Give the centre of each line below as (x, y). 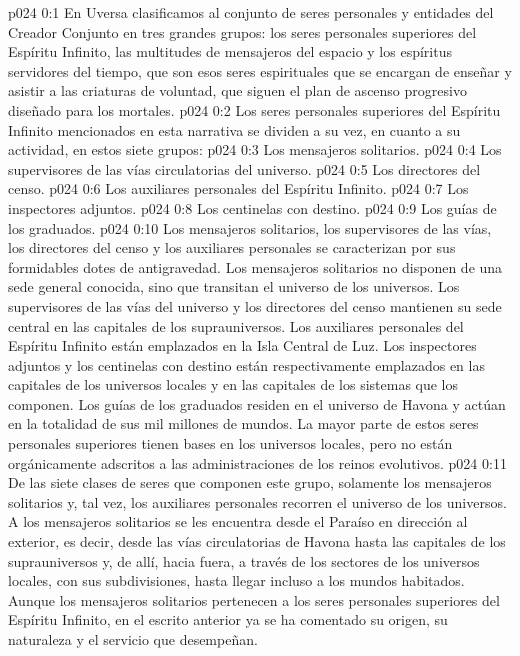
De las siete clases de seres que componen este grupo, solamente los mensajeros (250, 482)
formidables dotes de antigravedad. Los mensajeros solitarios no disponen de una (255, 266)
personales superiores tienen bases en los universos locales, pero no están (230, 443)
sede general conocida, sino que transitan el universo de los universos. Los (234, 286)
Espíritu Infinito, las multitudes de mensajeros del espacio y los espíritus (230, 51)
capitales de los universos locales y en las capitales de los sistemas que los (233, 384)
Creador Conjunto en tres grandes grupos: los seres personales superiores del (242, 31)
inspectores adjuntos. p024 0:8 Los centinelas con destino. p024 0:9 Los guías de (252, 207)
